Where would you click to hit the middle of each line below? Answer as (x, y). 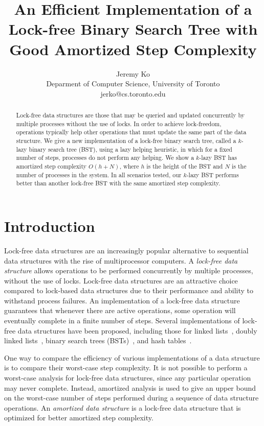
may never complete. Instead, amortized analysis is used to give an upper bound (130, 387)
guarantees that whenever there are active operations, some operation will (120, 310)
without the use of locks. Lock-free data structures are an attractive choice (121, 280)
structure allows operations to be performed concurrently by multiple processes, (129, 270)
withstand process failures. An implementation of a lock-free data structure (122, 300)
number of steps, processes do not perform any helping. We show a (105, 158)
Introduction (50, 226)
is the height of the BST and (185, 166)
